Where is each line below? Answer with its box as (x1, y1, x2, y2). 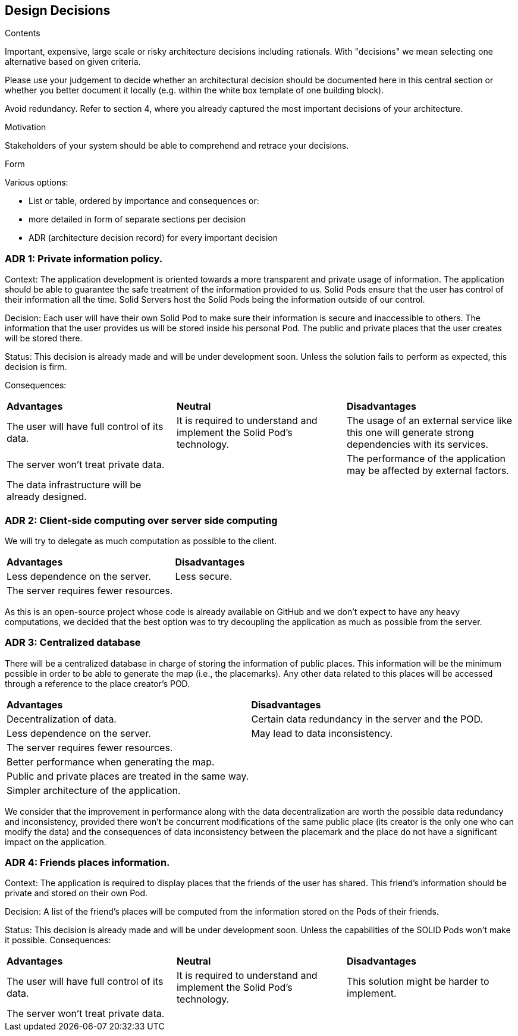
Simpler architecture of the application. (7, 784, 181, 796)
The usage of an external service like (346, 415, 512, 427)
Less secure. (175, 570, 233, 582)
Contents (5, 28, 40, 39)
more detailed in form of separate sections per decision (29, 214, 246, 225)
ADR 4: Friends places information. (5, 856, 170, 869)
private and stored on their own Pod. (5, 888, 148, 899)
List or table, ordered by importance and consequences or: (29, 196, 259, 206)
